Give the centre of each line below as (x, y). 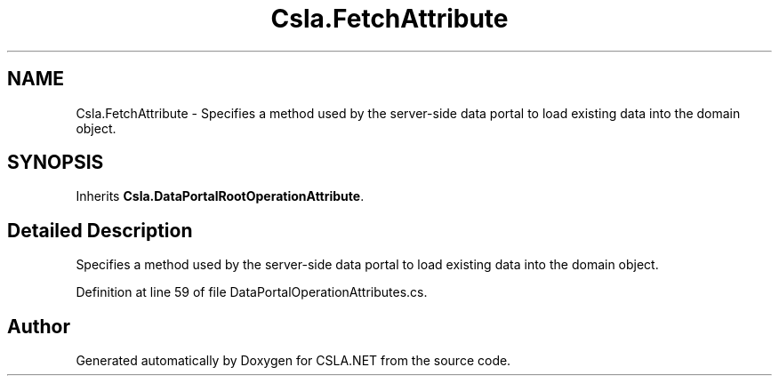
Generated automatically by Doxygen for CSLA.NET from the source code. (293, 361)
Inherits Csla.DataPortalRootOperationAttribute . (220, 196)
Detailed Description (100, 230)
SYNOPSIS (56, 163)
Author (39, 326)
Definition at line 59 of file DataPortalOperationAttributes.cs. (252, 292)
